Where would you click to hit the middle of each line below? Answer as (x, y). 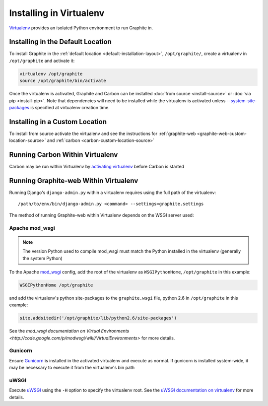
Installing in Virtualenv (57, 13)
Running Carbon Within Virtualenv (64, 155)
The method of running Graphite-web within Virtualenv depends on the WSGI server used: (101, 215)
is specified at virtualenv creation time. (70, 107)
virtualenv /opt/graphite (51, 74)
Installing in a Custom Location (58, 122)
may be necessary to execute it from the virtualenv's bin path (72, 368)
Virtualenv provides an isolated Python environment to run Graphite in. (81, 28)
